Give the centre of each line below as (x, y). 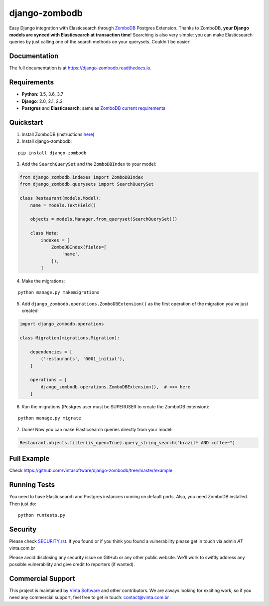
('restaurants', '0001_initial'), (83, 359)
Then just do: (23, 504)
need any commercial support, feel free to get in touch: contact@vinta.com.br (89, 598)
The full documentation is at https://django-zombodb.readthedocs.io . (80, 68)
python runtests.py (42, 515)
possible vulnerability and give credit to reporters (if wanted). (72, 565)
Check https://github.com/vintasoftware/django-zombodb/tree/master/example (91, 470)
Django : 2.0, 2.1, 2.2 (42, 101)
